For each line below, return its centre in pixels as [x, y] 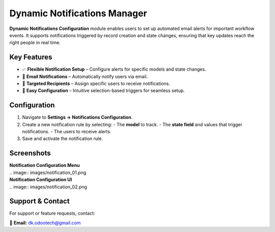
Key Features [31, 57]
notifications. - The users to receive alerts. [67, 132]
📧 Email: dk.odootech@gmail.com [45, 223]
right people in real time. [35, 43]
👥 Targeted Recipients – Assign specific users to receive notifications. [96, 83]
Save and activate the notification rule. [62, 139]
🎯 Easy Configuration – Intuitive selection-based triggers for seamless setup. [104, 91]
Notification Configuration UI [41, 180]
